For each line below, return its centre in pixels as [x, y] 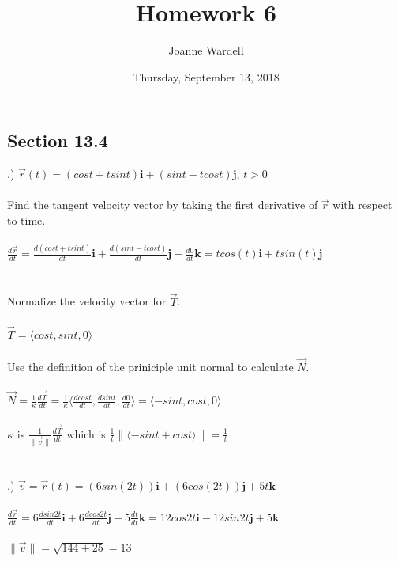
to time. [26, 220]
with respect [362, 205]
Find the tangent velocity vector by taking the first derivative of [163, 205]
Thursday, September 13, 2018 [206, 76]
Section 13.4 [58, 140]
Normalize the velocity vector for [87, 301]
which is [86, 433]
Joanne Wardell [206, 50]
